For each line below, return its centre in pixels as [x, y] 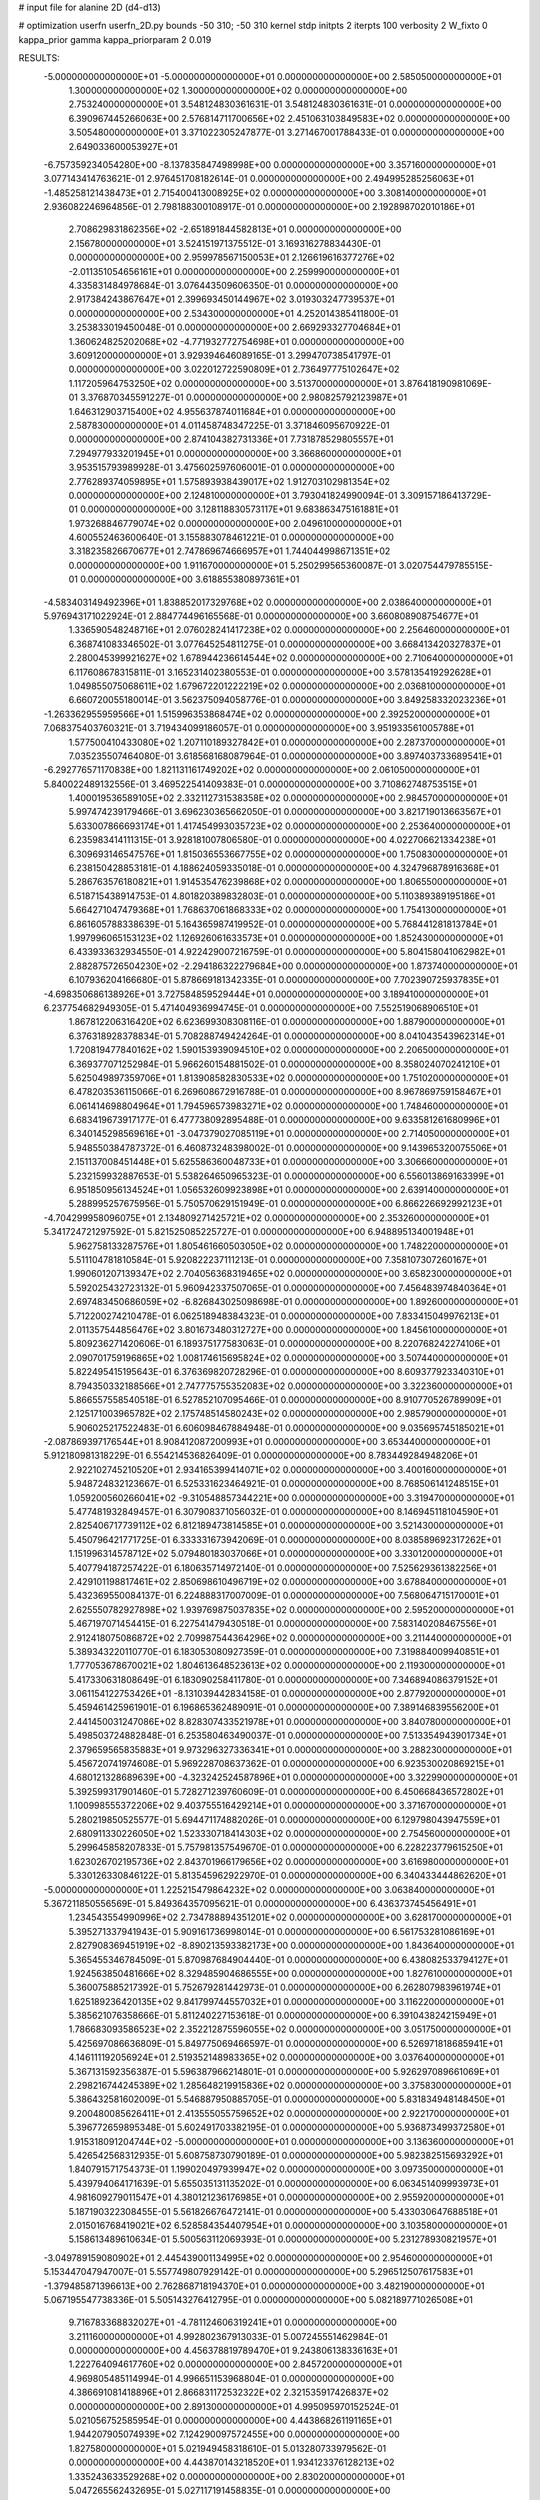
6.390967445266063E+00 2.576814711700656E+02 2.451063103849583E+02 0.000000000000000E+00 [289, 118]
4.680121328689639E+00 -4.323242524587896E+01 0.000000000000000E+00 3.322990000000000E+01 [293, 1777]
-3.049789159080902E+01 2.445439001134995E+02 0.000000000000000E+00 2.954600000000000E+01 [268, 2257]
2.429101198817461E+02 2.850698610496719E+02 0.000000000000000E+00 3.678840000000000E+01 [287, 1581]
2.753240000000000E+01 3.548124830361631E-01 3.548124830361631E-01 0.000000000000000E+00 [285, 104]
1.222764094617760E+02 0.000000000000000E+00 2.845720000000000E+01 [235, 2364]
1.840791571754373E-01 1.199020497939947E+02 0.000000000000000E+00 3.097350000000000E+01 [286, 2169]
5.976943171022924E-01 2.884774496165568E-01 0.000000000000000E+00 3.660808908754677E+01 [261, 616]
